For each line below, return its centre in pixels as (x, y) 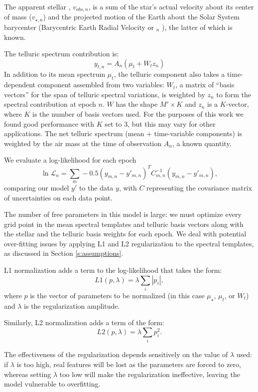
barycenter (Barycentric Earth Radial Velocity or (79, 27)
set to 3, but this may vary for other (160, 123)
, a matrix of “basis (205, 85)
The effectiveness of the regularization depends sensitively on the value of (116, 354)
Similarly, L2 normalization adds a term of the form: (84, 322)
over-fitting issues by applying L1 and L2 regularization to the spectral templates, (129, 243)
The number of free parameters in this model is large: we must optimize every (123, 214)
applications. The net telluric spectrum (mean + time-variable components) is (123, 133)
